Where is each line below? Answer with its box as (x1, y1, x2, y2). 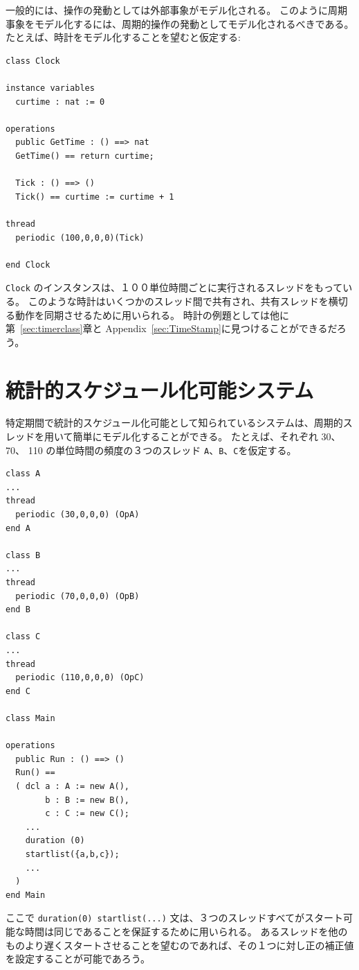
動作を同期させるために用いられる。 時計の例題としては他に (15, 307, 289, 322)
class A (6, 469, 41, 479)
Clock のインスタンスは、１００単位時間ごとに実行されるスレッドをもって (6, 280, 343, 295)
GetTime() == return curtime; (15, 150, 154, 161)
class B (6, 550, 41, 560)
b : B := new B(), (45, 795, 129, 805)
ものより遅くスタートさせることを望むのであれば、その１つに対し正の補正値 (6, 937, 354, 952)
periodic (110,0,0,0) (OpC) (15, 673, 145, 683)
